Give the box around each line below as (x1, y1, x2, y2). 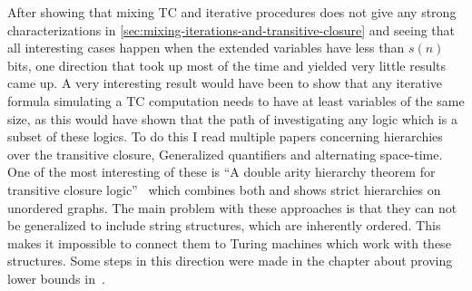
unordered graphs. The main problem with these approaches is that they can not (7, 198, 457, 217)
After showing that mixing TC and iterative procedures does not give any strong (7, 3, 457, 21)
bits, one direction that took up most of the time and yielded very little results (7, 55, 447, 74)
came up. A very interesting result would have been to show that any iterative (7, 73, 443, 92)
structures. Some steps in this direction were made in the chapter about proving (7, 251, 453, 270)
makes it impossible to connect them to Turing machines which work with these (7, 233, 451, 252)
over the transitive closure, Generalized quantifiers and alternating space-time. (7, 144, 443, 163)
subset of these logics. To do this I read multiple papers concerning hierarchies (7, 127, 443, 146)
